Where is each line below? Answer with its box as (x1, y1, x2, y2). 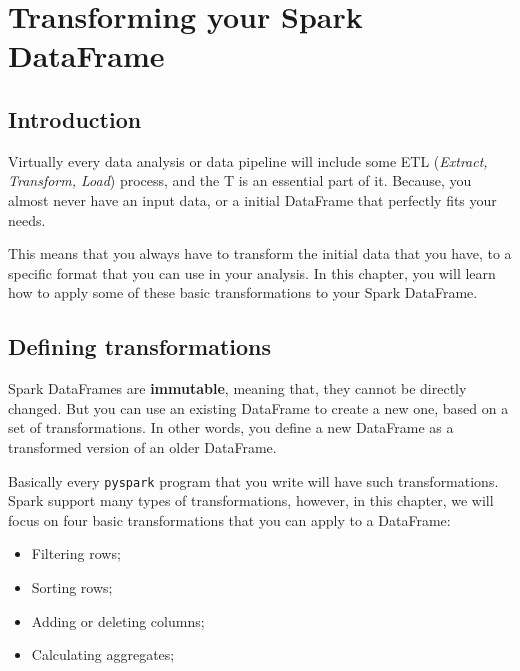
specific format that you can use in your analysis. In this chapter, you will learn (8, 262, 496, 283)
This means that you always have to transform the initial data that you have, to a (8, 243, 512, 264)
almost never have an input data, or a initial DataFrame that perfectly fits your (8, 189, 497, 210)
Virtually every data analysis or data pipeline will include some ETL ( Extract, (8, 150, 488, 171)
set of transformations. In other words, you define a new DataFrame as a (8, 417, 454, 438)
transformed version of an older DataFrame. (8, 436, 277, 457)
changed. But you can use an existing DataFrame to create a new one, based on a (8, 397, 509, 418)
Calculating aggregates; (31, 644, 175, 665)
